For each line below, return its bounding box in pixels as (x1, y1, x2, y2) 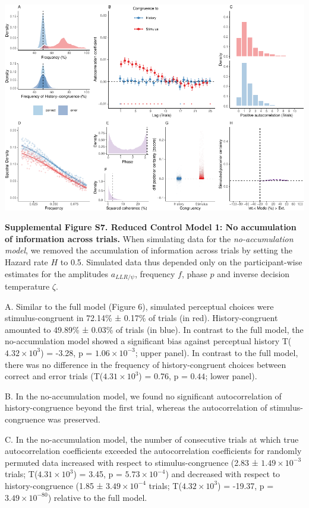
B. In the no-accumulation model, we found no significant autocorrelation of (5, 389, 282, 402)
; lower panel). (205, 370, 257, 382)
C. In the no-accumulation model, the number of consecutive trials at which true (5, 433, 299, 445)
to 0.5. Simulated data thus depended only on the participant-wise (60, 255, 302, 268)
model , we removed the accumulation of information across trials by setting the (5, 244, 292, 256)
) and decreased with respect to (165, 468, 280, 480)
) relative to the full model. (48, 491, 147, 503)
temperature (5, 280, 50, 293)
